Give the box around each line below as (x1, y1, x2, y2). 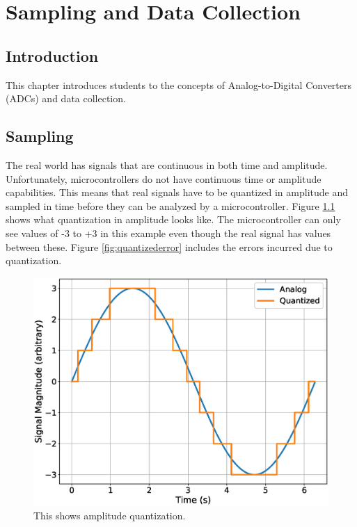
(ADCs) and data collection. (6, 91, 126, 106)
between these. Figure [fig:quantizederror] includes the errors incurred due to (6, 239, 333, 254)
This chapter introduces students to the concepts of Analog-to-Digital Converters (6, 77, 352, 92)
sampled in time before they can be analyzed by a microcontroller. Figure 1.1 (6, 198, 335, 213)
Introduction (6, 44, 99, 66)
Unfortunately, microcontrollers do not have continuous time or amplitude (6, 171, 322, 186)
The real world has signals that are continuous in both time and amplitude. (6, 157, 328, 172)
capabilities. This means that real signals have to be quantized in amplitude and (6, 185, 348, 200)
